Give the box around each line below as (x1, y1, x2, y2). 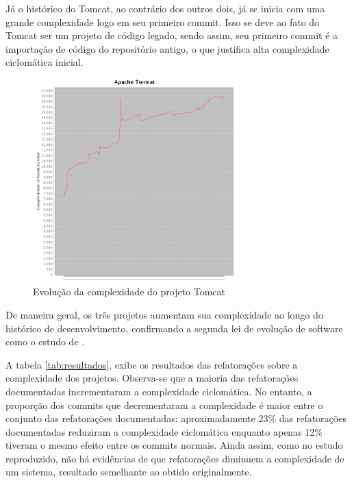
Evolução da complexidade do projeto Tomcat (33, 284, 226, 299)
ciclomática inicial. (5, 55, 84, 69)
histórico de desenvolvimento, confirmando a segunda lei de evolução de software (5, 321, 343, 335)
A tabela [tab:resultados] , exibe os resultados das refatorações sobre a (5, 357, 298, 371)
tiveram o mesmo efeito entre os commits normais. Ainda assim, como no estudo (5, 438, 343, 452)
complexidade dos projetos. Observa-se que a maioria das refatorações (5, 371, 299, 385)
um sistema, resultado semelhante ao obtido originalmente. (5, 465, 252, 479)
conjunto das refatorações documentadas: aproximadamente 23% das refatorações (5, 411, 347, 425)
